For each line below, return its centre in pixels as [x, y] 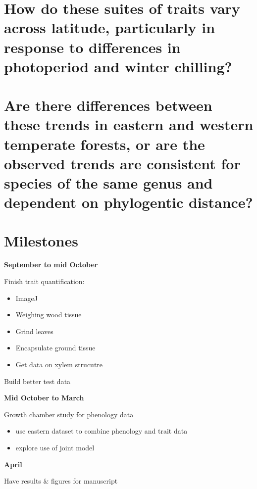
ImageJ [26, 298]
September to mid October [51, 265]
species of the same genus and [108, 182]
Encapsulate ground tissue [55, 348]
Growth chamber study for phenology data [69, 414]
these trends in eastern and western [129, 124]
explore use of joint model [55, 447]
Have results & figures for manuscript [61, 481]
